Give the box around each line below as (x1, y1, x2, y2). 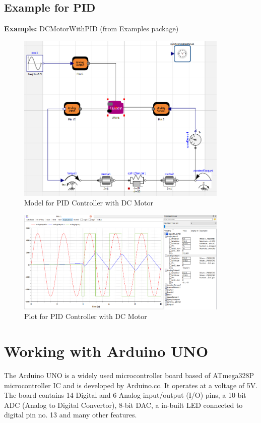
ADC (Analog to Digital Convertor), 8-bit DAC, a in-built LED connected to (4, 399, 243, 410)
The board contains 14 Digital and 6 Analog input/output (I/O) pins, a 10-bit (4, 390, 246, 400)
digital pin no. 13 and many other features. (4, 409, 137, 420)
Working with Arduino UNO (4, 340, 209, 361)
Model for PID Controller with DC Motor (24, 197, 153, 208)
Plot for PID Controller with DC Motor (24, 311, 147, 322)
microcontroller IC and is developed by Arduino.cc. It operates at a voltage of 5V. (4, 380, 258, 390)
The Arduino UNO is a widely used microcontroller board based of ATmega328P (4, 369, 254, 380)
